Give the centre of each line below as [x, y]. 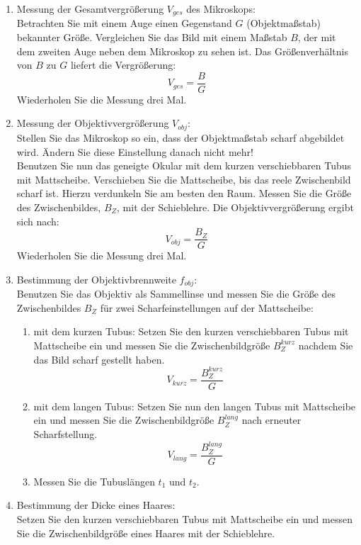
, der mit [317, 37]
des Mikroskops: [221, 9]
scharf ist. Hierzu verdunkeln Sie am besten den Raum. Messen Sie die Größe [184, 193]
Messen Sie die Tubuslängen [94, 481]
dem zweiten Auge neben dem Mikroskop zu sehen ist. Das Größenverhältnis [182, 51]
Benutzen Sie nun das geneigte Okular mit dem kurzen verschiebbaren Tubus [184, 165]
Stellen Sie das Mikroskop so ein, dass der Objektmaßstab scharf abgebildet [180, 137]
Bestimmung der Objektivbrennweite [96, 279]
